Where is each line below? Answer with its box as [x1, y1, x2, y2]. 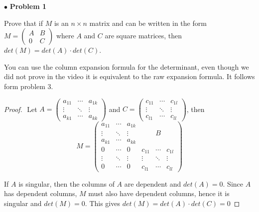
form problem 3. [4, 81, 53, 91]
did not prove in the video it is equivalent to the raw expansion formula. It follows [4, 71, 255, 82]
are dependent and [124, 178, 181, 189]
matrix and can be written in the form [89, 17, 207, 28]
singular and [4, 198, 42, 208]
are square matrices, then [105, 30, 182, 41]
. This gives [85, 198, 120, 208]
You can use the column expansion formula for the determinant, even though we [4, 61, 249, 72]
